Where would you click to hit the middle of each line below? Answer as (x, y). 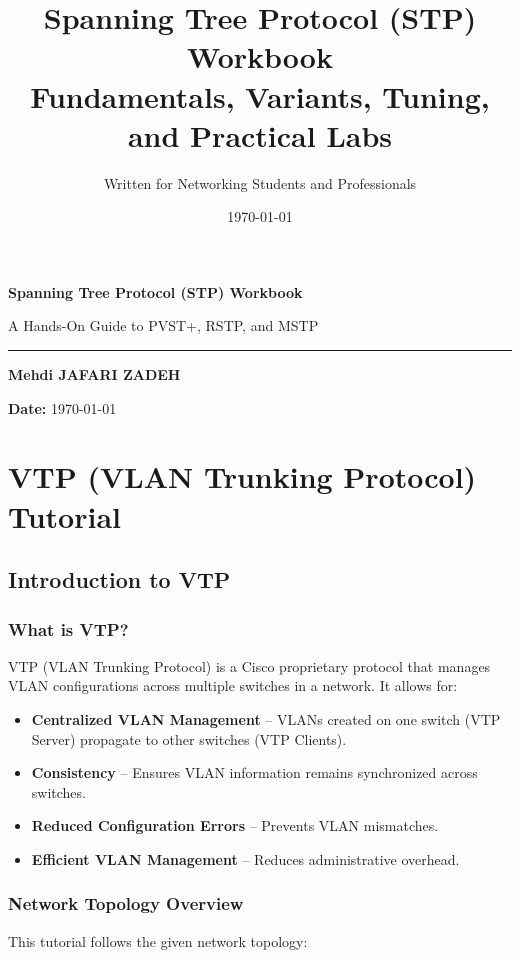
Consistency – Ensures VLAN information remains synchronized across (254, 772)
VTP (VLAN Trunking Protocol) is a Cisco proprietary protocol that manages (249, 665)
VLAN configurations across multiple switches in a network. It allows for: (233, 685)
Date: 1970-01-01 (62, 407)
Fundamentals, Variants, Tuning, (260, 95)
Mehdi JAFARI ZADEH (94, 374)
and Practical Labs (260, 134)
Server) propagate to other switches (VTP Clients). (189, 738)
